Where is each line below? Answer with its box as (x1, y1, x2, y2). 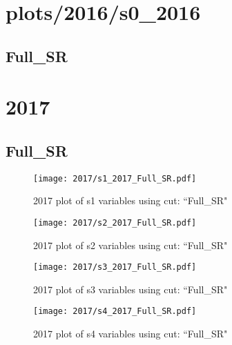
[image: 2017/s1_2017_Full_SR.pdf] (33, 173, 197, 184)
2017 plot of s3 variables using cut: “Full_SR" (33, 282, 228, 296)
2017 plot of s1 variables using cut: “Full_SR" (33, 193, 228, 208)
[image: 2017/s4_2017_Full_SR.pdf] (33, 306, 197, 317)
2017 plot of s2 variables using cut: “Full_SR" (33, 237, 228, 252)
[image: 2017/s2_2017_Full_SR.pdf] (33, 217, 197, 228)
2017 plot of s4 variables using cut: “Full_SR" (33, 326, 228, 341)
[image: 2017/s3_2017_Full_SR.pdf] (33, 262, 197, 273)
